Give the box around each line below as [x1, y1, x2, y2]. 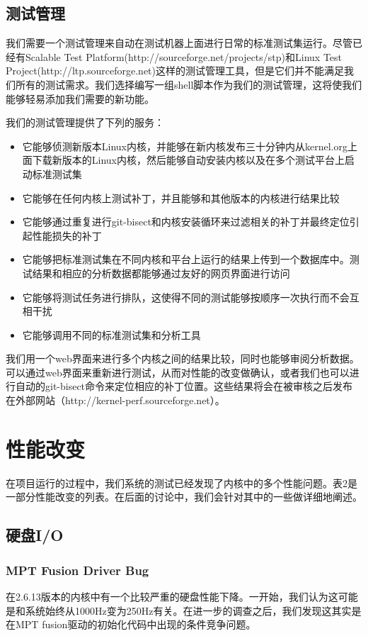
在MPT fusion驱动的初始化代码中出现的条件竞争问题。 [6, 617, 256, 632]
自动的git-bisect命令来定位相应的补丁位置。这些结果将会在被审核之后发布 [15, 379, 353, 394]
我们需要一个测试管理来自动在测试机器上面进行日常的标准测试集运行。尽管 [6, 35, 352, 50]
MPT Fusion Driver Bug [6, 561, 149, 579]
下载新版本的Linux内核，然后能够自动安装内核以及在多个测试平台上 [32, 152, 345, 167]
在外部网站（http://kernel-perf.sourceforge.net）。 [6, 393, 225, 408]
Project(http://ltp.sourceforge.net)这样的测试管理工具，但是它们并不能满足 [6, 63, 344, 78]
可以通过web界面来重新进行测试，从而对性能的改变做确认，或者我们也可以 [6, 364, 350, 379]
